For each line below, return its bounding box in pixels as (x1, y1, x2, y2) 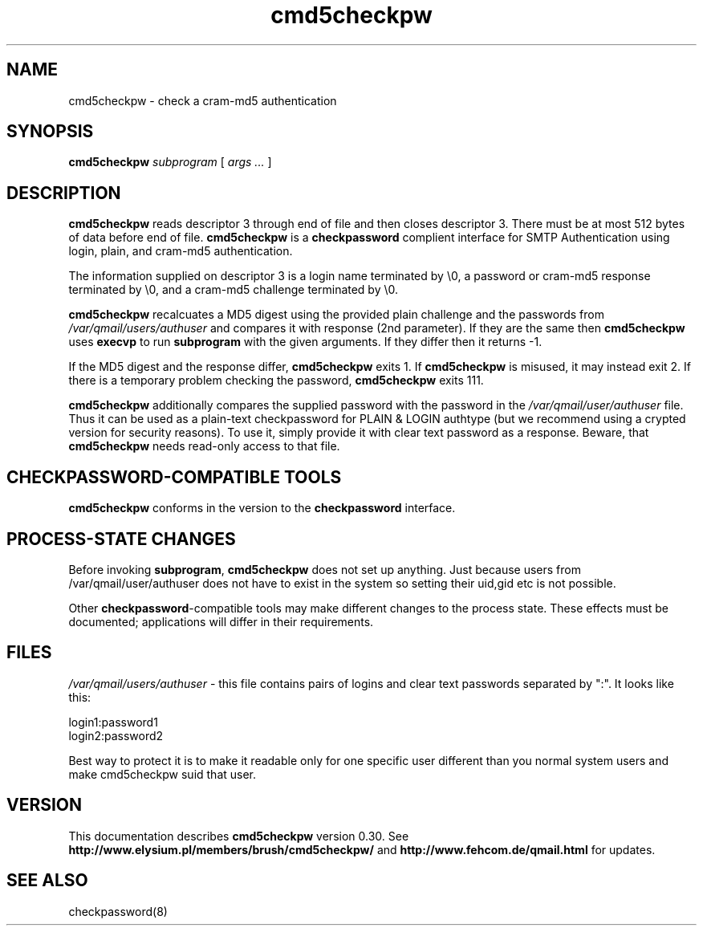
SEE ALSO (6, 870, 88, 891)
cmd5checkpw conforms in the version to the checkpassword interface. (68, 501, 456, 515)
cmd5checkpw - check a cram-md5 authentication (68, 93, 337, 108)
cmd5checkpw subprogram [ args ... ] (68, 155, 272, 169)
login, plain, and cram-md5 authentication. (68, 244, 293, 258)
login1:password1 (68, 714, 158, 729)
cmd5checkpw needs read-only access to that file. (68, 439, 340, 454)
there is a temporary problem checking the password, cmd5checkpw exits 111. (68, 373, 484, 388)
